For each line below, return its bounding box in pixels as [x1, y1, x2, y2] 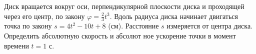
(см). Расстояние [108, 20, 159, 31]
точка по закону [4, 20, 52, 31]
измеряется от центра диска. [166, 20, 252, 31]
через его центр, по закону [4, 10, 85, 21]
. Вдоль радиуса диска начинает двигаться [109, 10, 238, 21]
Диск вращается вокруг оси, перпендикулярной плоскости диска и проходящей [4, 1, 244, 11]
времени [4, 40, 29, 50]
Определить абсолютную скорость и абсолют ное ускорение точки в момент [4, 30, 236, 41]
